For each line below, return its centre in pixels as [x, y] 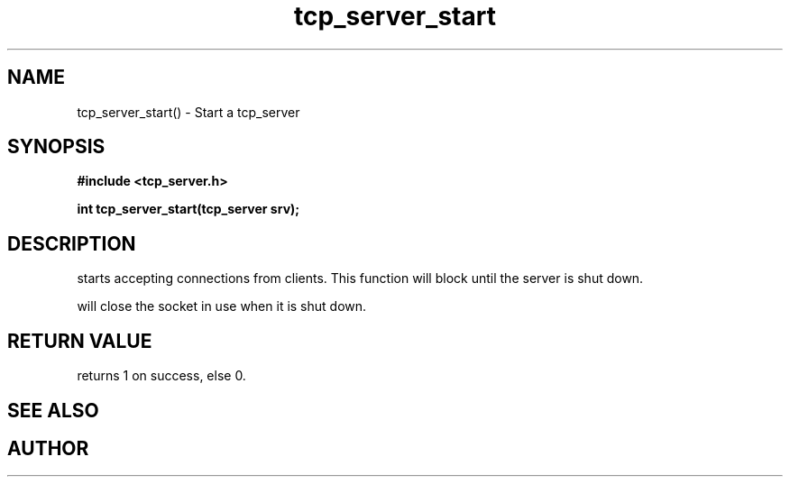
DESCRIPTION [72, 243]
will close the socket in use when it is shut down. [222, 306]
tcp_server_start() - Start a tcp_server [188, 112]
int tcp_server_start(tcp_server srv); [188, 209]
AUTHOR [48, 448]
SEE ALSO [53, 410]
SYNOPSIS [56, 147]
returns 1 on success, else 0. [161, 376]
